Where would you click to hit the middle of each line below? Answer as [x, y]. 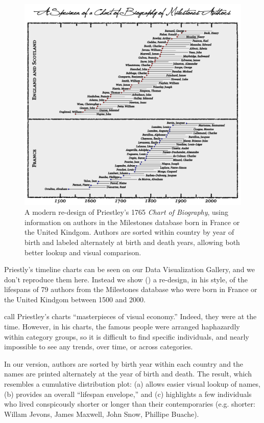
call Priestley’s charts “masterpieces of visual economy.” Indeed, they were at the [130, 316]
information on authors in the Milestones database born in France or [132, 222]
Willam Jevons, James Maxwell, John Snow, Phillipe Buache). [102, 414]
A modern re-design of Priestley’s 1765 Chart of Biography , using [127, 212]
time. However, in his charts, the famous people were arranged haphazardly [122, 327]
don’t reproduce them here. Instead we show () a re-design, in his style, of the [126, 279]
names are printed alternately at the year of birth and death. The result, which [128, 374]
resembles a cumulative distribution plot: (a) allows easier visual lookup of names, [132, 384]
